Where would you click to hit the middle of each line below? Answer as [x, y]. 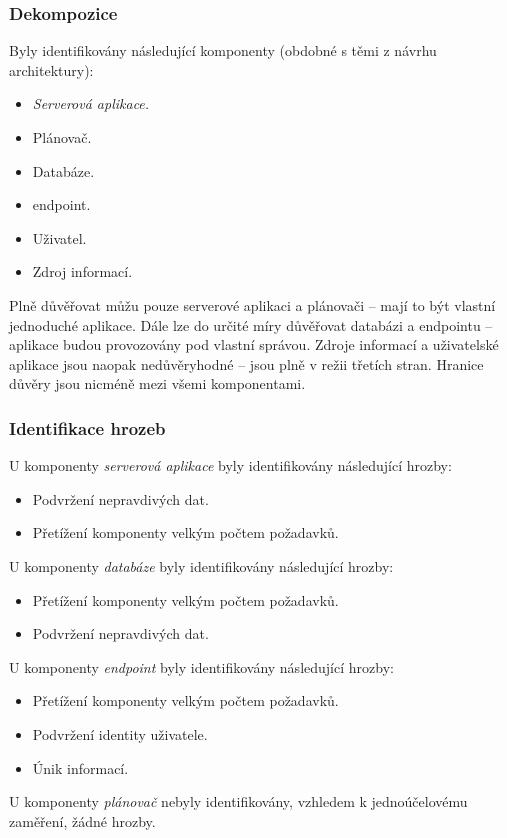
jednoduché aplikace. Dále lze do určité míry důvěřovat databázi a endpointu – [251, 324]
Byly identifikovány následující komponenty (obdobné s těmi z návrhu [223, 50]
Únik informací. [80, 767]
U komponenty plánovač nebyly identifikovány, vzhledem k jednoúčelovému [238, 801]
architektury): [51, 69]
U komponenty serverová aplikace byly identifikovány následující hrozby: [230, 465]
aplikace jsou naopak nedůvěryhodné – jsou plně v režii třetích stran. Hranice [246, 363]
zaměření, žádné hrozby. [82, 820]
